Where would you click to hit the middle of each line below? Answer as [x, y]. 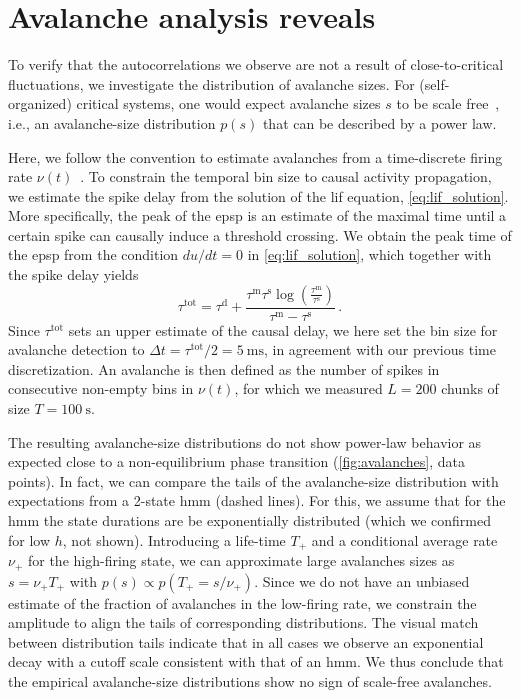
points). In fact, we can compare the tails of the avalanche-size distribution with [253, 480]
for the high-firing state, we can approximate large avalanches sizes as [241, 560]
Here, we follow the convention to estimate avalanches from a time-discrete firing [255, 156]
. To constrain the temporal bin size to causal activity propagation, [286, 176]
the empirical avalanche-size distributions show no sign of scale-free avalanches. [250, 680]
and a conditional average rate [404, 539]
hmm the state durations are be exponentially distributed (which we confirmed [250, 520]
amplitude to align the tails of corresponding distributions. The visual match [243, 622]
